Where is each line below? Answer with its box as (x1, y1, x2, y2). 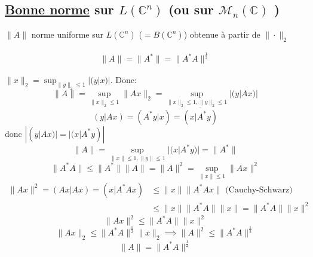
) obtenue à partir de (183, 28, 260, 41)
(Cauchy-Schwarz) (225, 185, 293, 194)
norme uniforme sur (31, 28, 104, 41)
